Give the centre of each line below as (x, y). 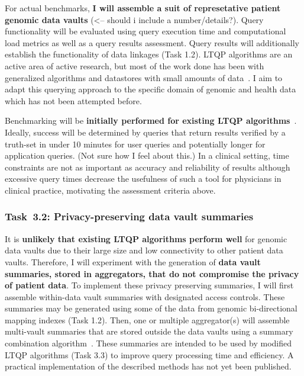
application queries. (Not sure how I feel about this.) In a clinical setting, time (147, 155)
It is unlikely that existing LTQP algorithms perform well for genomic (146, 238)
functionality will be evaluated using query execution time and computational (145, 31)
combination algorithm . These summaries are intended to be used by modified (148, 343)
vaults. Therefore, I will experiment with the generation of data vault (133, 261)
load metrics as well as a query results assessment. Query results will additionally (152, 42)
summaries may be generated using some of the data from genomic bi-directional (151, 308)
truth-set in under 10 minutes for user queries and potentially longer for (135, 144)
